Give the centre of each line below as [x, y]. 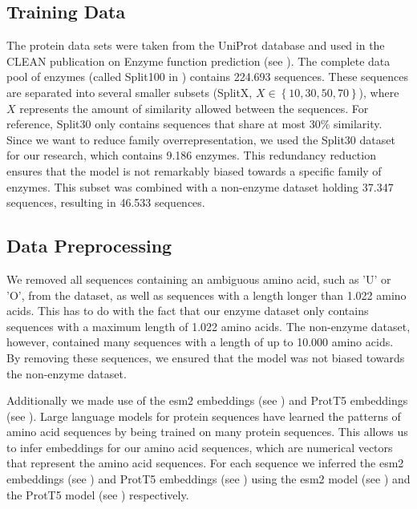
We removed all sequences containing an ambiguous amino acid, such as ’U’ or [199, 279]
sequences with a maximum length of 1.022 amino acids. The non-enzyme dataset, [208, 326]
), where [379, 92]
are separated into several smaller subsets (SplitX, [130, 92]
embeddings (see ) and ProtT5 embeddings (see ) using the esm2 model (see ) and [208, 479]
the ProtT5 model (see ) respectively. [98, 494]
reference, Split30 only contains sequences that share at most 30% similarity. [194, 124]
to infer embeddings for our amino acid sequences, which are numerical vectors [200, 447]
